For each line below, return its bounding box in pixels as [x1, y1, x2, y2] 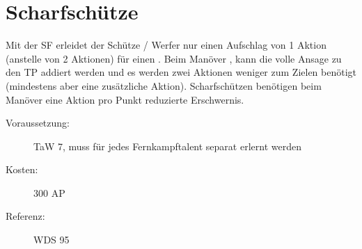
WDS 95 [33, 232, 70, 247]
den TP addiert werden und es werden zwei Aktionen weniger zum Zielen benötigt [6, 65, 357, 79]
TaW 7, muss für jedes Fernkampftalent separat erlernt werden [33, 138, 301, 153]
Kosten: [6, 162, 38, 177]
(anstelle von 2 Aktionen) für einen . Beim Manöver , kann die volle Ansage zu [6, 51, 342, 65]
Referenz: [6, 209, 45, 223]
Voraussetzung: [6, 115, 70, 130]
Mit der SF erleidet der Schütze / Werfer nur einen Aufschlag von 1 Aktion [6, 38, 326, 52]
